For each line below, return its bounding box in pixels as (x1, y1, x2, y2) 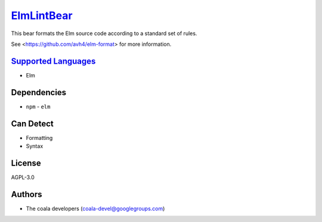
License (11, 158, 41, 168)
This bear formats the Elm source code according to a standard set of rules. (11, 30, 197, 37)
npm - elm (26, 103, 51, 110)
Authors (11, 189, 42, 199)
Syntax (26, 143, 44, 150)
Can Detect (11, 118, 54, 129)
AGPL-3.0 (11, 173, 35, 181)
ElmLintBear (11, 9, 73, 22)
